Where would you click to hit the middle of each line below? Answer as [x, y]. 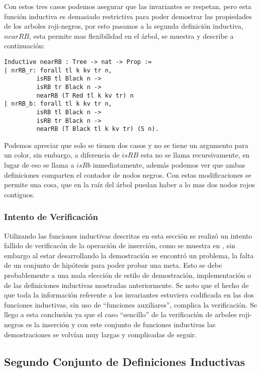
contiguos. [20, 194]
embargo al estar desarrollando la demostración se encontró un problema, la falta [129, 255]
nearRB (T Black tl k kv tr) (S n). [98, 129]
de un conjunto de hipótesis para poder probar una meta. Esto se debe [113, 265]
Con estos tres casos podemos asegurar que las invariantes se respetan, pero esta [128, 6]
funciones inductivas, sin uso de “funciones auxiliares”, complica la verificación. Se [130, 304]
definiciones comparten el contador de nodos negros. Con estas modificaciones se [128, 174]
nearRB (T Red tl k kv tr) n [85, 95]
